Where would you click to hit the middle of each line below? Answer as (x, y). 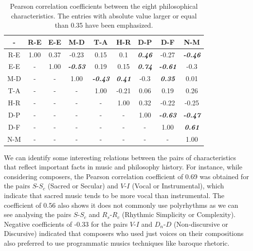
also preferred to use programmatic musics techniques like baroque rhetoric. (117, 243)
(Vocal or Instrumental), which (178, 186)
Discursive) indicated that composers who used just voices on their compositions (124, 233)
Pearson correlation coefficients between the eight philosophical (104, 6)
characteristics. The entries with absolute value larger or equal (104, 15)
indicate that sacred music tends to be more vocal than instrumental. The (114, 195)
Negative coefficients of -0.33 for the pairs (66, 224)
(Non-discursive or (201, 224)
